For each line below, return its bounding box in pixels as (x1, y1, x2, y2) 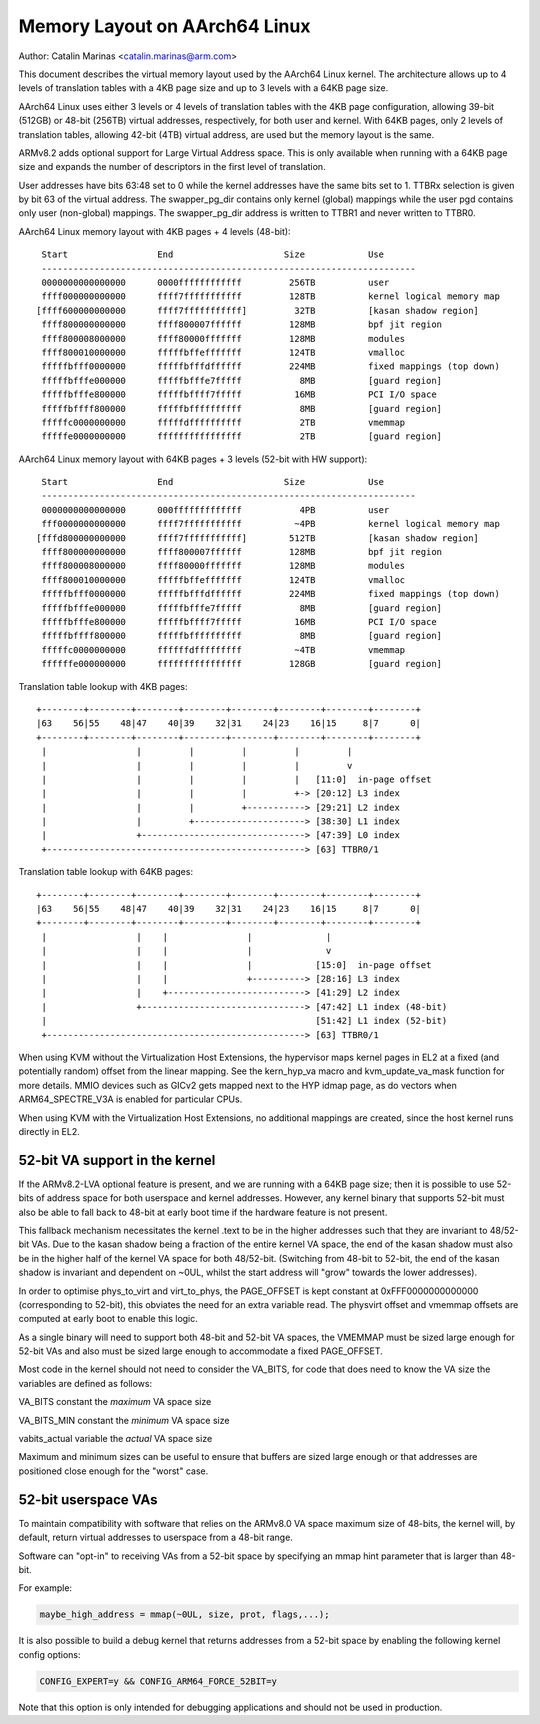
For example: (18, 1582, 73, 1594)
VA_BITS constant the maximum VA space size (18, 1396, 212, 1408)
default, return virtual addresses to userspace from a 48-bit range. (18, 1531, 294, 1544)
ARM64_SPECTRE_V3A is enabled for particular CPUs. (18, 1093, 243, 1105)
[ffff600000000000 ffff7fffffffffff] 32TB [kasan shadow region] (36, 305, 480, 316)
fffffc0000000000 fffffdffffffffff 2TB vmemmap (41, 416, 406, 428)
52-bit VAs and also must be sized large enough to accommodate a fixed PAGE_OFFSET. (18, 1345, 384, 1357)
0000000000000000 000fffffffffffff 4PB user (41, 504, 390, 515)
